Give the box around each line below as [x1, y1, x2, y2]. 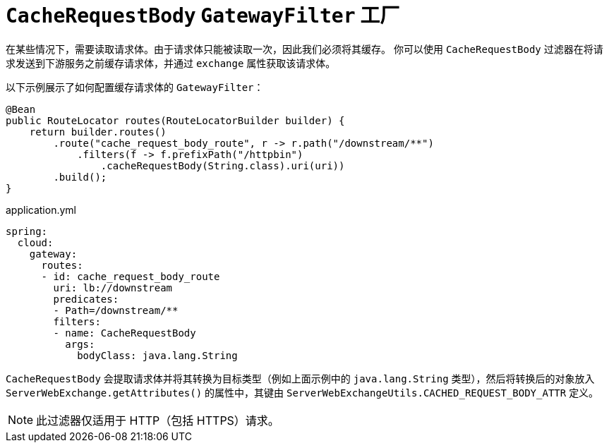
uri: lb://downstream [53, 281, 173, 293]
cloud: [17, 236, 54, 248]
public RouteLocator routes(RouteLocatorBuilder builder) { [6, 114, 345, 126]
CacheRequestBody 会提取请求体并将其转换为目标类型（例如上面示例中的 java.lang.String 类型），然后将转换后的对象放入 [6, 372, 595, 385]
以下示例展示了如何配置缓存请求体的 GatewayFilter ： [6, 80, 264, 93]
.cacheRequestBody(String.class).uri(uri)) [100, 159, 345, 171]
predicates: [53, 293, 119, 305]
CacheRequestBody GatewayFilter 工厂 [6, 4, 400, 28]
